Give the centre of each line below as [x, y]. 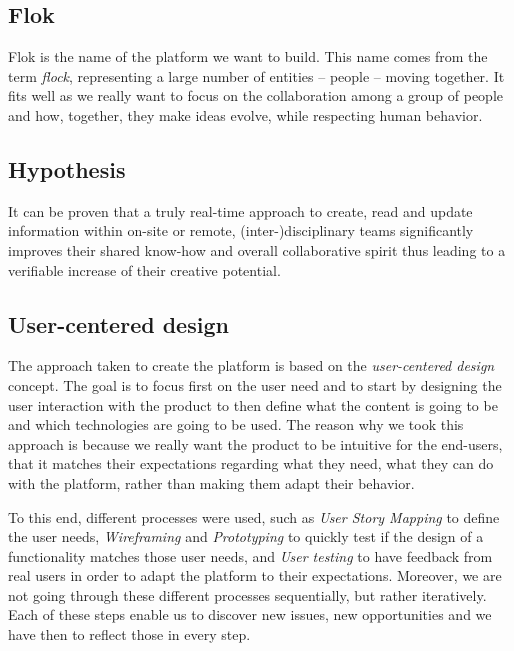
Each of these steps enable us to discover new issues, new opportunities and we [250, 614]
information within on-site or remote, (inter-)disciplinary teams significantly [241, 230]
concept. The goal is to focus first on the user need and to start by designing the [255, 384]
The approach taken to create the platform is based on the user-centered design [251, 365]
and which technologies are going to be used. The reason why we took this [236, 424]
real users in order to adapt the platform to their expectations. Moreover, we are [255, 575]
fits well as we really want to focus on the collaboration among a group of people [255, 95]
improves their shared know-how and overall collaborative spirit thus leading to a [257, 249]
